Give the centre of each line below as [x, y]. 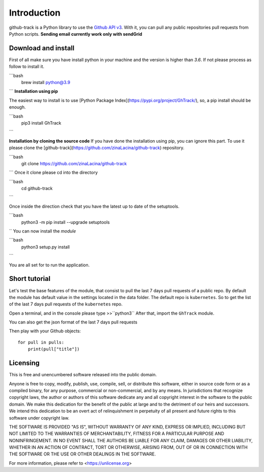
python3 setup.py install [45, 247]
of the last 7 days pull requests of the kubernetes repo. [66, 304]
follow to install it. [27, 66]
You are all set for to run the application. [49, 265]
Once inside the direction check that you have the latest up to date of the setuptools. [94, 206]
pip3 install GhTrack [41, 123]
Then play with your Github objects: [45, 331]
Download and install [42, 48]
